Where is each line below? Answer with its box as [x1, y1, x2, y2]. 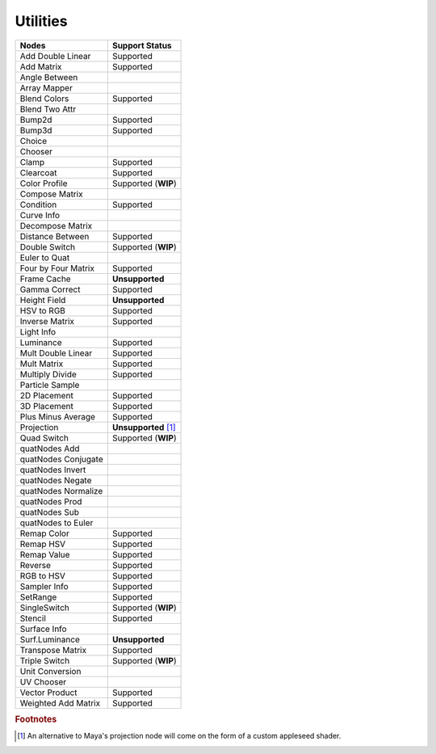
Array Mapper [19, 82, 73, 93]
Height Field [19, 294, 66, 305]
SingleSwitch [19, 602, 70, 613]
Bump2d [19, 114, 52, 125]
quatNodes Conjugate [19, 453, 104, 465]
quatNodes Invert [19, 464, 86, 475]
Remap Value [19, 549, 70, 560]
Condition [19, 199, 57, 210]
